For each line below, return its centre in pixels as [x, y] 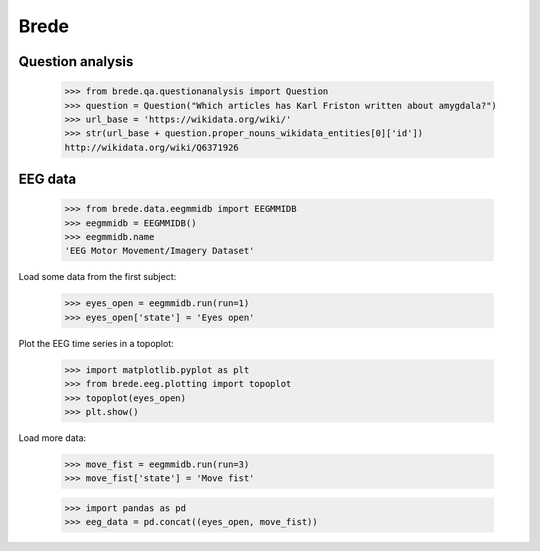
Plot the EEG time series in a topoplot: [96, 343]
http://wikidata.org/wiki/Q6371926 [151, 147]
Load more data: [52, 437]
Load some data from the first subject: [97, 277]
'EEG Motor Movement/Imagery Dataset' [159, 251]
